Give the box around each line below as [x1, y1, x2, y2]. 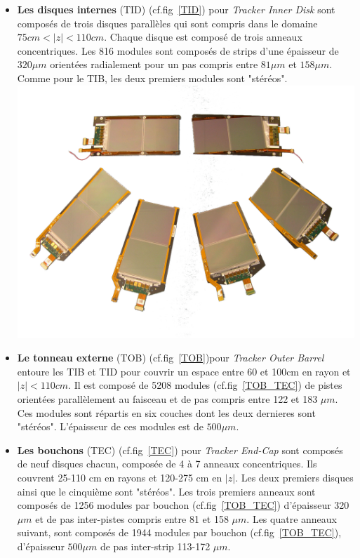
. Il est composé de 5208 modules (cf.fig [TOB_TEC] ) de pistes [68, 378, 342, 392]
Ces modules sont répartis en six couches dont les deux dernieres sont [17, 405, 316, 420]
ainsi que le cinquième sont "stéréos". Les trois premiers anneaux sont [17, 484, 316, 498]
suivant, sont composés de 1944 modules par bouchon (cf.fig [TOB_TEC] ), [17, 525, 342, 540]
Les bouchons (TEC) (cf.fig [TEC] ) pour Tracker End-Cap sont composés [17, 442, 343, 457]
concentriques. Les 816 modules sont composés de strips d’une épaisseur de [17, 43, 339, 58]
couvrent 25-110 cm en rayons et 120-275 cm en [17, 470, 222, 485]
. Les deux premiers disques [235, 470, 354, 485]
